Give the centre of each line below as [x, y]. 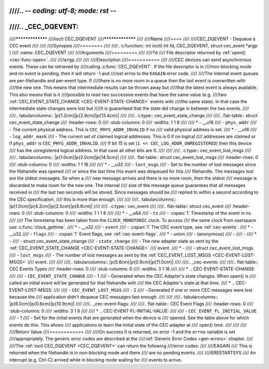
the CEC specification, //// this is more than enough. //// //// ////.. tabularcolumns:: [93, 199]
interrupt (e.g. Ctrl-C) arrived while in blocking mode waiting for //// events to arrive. [96, 360]
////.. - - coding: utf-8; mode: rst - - [63, 11]
